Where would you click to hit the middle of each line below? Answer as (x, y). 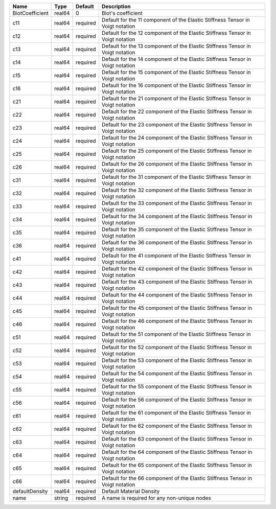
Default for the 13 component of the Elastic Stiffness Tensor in (176, 46)
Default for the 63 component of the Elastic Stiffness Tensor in (177, 439)
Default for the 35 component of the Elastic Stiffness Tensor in (177, 229)
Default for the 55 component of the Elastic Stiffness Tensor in (177, 387)
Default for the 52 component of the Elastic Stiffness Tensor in (177, 347)
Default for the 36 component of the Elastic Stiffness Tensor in (177, 242)
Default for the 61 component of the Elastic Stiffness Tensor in (176, 413)
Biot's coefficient (122, 13)
